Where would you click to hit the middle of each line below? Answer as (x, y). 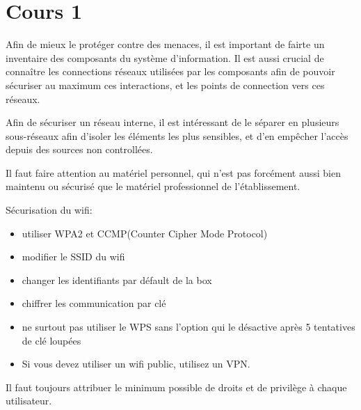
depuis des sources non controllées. (79, 149)
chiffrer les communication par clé (94, 303)
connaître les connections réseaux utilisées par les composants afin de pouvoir (170, 71)
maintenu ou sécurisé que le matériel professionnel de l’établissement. (153, 186)
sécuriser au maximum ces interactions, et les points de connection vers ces (165, 85)
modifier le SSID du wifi (73, 257)
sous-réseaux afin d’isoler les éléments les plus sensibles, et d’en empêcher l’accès (177, 135)
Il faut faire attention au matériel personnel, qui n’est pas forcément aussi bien (173, 172)
